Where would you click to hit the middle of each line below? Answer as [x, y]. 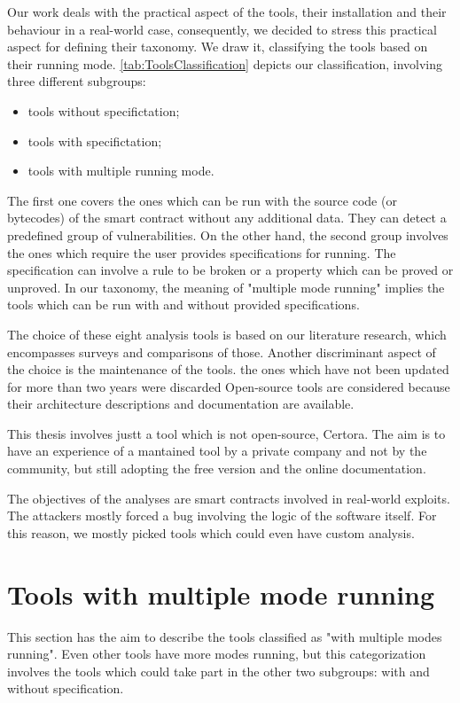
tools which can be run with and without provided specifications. [183, 305]
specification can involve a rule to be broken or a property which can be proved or [230, 270]
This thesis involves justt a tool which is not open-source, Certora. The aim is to [226, 433]
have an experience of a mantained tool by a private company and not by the [217, 451]
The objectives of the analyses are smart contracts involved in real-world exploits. [229, 498]
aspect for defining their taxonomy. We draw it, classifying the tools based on [218, 47]
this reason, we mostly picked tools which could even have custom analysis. [211, 532]
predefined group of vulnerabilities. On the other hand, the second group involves [228, 234]
